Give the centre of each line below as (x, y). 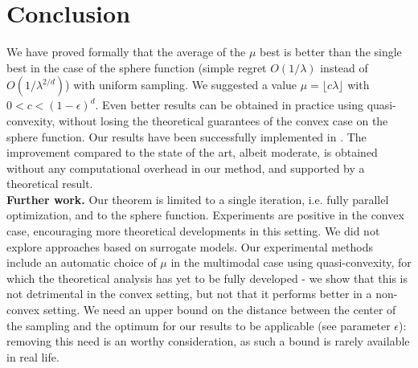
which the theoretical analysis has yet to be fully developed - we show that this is (207, 278)
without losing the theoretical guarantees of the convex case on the (223, 120)
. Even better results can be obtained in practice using (229, 105)
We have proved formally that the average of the (126, 52)
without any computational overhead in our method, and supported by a (186, 168)
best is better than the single (331, 52)
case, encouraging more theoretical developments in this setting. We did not (193, 231)
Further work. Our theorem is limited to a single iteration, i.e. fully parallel (198, 199)
